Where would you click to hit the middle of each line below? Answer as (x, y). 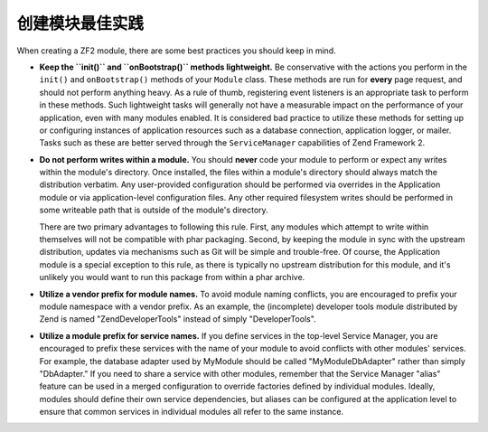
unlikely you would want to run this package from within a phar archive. (172, 277)
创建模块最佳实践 (80, 23)
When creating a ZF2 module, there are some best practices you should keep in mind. (176, 51)
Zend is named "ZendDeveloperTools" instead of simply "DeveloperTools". (178, 319)
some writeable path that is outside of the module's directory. (154, 210)
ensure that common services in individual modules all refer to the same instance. (191, 412)
